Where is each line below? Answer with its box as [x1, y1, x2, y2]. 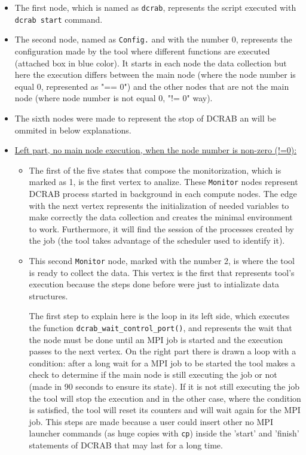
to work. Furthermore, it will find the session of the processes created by [29, 222, 295, 235]
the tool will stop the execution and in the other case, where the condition [29, 392, 301, 404]
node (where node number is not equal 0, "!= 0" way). [14, 92, 213, 104]
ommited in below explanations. [14, 123, 131, 136]
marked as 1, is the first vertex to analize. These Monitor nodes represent [29, 175, 298, 188]
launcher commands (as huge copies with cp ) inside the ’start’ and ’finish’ [29, 427, 299, 439]
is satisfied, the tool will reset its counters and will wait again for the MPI [29, 404, 301, 416]
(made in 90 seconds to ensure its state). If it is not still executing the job [29, 380, 300, 392]
